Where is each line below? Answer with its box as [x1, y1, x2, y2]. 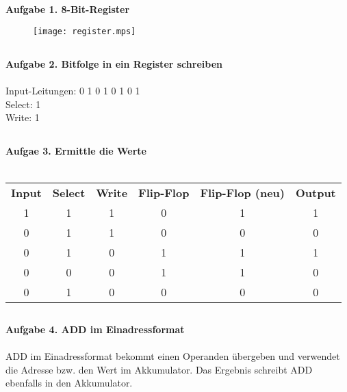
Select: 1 [5, 96, 41, 111]
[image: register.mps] [33, 26, 136, 36]
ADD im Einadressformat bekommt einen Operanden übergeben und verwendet [5, 349, 340, 363]
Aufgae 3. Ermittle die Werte [5, 144, 146, 158]
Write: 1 [5, 110, 40, 125]
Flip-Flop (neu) [200, 184, 285, 200]
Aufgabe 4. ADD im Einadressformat [5, 322, 185, 336]
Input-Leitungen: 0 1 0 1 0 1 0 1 [5, 83, 140, 98]
